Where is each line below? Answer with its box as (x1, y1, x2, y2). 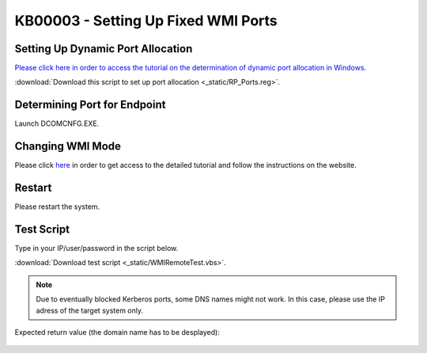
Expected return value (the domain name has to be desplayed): (14, 328, 221, 337)
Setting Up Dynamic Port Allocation (14, 42, 193, 55)
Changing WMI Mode (14, 139, 122, 154)
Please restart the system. (14, 202, 100, 211)
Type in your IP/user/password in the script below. (14, 244, 179, 253)
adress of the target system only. (36, 306, 144, 315)
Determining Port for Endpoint (14, 98, 166, 112)
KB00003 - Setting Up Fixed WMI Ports (14, 12, 278, 29)
